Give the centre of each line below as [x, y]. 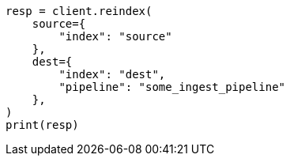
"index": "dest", [112, 74]
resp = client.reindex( [79, 11]
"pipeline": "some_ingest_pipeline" [172, 87]
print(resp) [42, 125]
